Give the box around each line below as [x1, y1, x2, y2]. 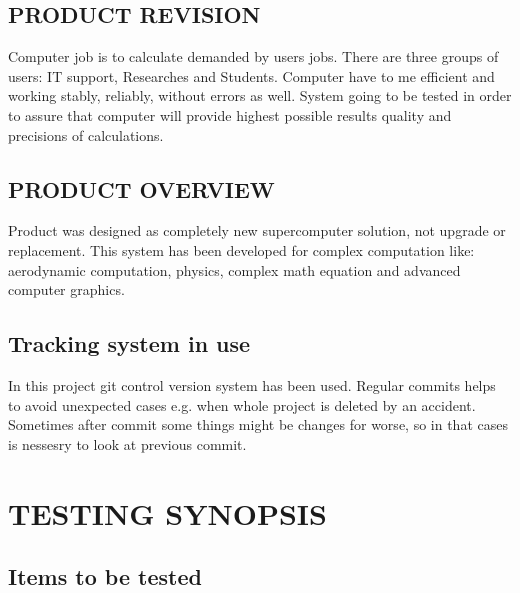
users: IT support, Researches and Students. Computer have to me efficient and [8, 65, 495, 86]
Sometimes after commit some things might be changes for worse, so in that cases [8, 414, 508, 435]
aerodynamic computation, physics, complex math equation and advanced [8, 259, 461, 280]
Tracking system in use [8, 328, 251, 359]
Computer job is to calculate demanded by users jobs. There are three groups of [8, 46, 499, 67]
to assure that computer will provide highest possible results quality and [8, 104, 452, 125]
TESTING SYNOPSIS [8, 492, 327, 533]
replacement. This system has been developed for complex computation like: [8, 239, 475, 260]
